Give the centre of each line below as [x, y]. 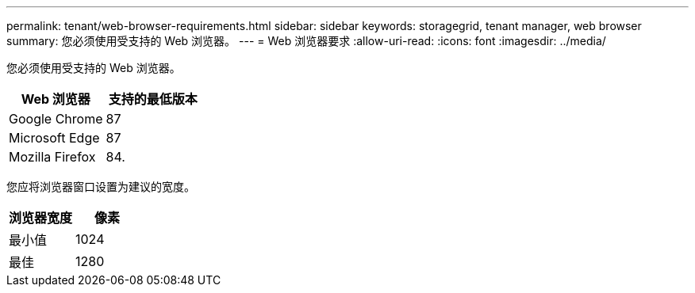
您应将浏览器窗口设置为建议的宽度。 [101, 186]
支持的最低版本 [153, 99]
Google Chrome [56, 119]
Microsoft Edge [54, 138]
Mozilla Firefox [52, 157]
